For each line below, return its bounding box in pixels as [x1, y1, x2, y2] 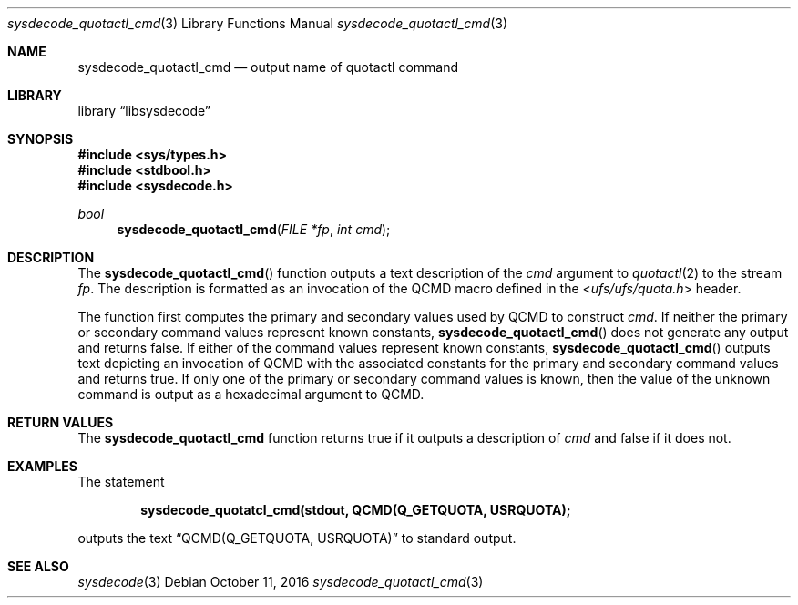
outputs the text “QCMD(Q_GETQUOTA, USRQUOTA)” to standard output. [77, 530, 517, 546]
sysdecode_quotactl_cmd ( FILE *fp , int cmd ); [117, 221, 391, 237]
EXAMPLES [7, 458, 77, 474]
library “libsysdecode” [77, 103, 211, 118]
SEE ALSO [7, 559, 69, 574]
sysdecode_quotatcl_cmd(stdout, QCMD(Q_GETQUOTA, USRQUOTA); [140, 502, 571, 518]
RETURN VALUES [7, 415, 114, 430]
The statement [77, 474, 165, 489]
